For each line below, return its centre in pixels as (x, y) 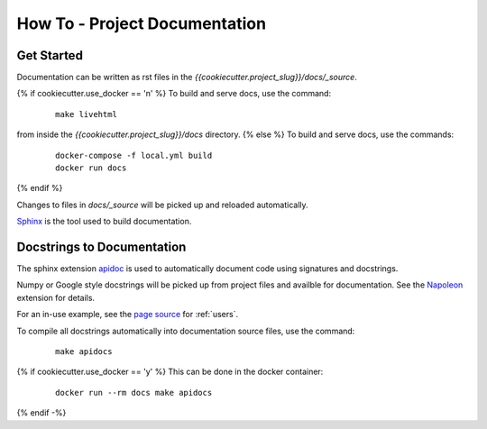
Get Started (50, 55)
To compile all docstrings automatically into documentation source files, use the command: (186, 331)
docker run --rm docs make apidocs (134, 392)
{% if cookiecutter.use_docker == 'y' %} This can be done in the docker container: (170, 372)
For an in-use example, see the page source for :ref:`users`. (128, 315)
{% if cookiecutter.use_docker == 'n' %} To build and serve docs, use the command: (174, 94)
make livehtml (86, 114)
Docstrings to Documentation (101, 247)
